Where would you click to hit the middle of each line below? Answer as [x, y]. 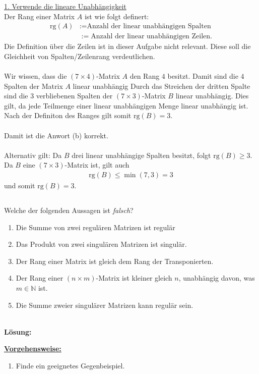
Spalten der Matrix [34, 86]
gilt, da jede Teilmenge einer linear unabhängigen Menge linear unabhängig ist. [126, 105]
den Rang [145, 76]
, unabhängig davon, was [217, 278]
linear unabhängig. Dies [212, 96]
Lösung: [18, 331]
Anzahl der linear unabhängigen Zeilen [151, 37]
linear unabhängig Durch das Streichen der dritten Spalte [161, 86]
